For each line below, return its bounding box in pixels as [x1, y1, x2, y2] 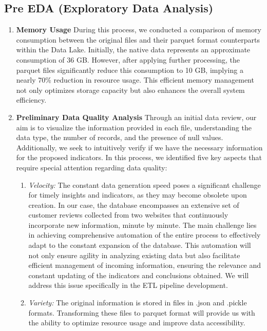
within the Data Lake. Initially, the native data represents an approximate [16, 44, 251, 55]
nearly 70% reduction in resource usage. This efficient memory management [16, 74, 254, 85]
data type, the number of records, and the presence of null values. [16, 132, 223, 143]
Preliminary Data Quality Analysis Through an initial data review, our [16, 111, 257, 122]
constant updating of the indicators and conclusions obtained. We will [28, 269, 249, 280]
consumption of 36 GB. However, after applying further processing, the [16, 54, 240, 65]
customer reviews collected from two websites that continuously [28, 209, 228, 220]
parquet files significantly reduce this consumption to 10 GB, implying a [16, 64, 243, 75]
